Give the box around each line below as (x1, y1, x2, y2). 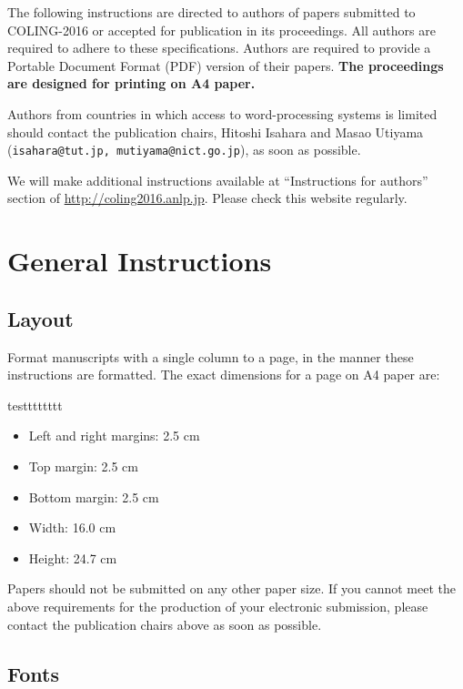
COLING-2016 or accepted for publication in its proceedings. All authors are (7, 20, 436, 39)
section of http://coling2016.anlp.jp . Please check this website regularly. (7, 188, 408, 208)
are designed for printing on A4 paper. (7, 74, 256, 93)
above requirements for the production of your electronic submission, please (7, 596, 428, 615)
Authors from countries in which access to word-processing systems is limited (7, 104, 438, 123)
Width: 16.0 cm (28, 518, 116, 537)
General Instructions (7, 242, 272, 279)
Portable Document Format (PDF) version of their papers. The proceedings (7, 56, 444, 75)
